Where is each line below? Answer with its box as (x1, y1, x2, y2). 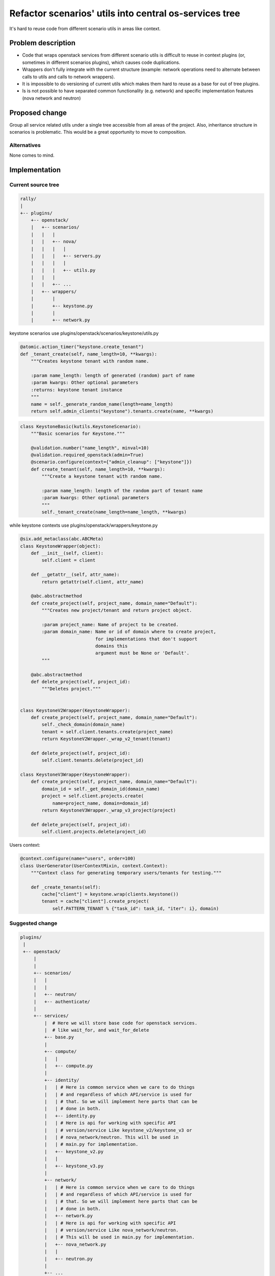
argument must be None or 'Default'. (95, 650, 189, 656)
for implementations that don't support (95, 636, 198, 642)
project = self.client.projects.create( (41, 793, 144, 799)
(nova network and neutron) (22, 95, 81, 101)
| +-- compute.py (44, 1063, 93, 1069)
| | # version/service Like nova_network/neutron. (44, 1228, 179, 1233)
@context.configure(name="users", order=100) (20, 855, 136, 862)
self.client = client (41, 557, 96, 563)
